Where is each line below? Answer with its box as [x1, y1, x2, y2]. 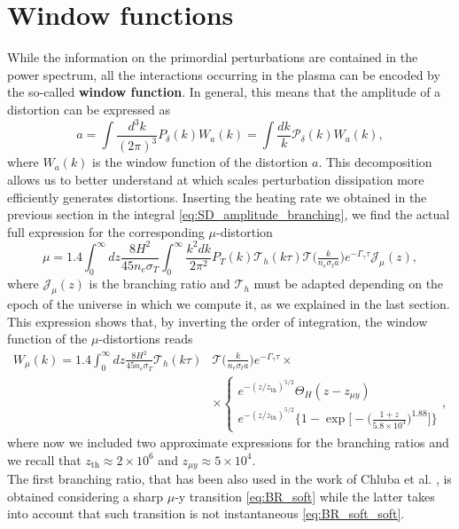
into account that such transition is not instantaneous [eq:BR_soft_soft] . [7, 504, 405, 523]
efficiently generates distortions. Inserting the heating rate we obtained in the [7, 187, 427, 206]
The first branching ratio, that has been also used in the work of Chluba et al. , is [7, 470, 452, 488]
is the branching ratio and [89, 274, 230, 293]
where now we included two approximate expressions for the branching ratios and [7, 433, 449, 452]
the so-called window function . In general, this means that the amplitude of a [7, 83, 441, 101]
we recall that [7, 450, 82, 469]
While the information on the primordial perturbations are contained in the [7, 48, 418, 67]
